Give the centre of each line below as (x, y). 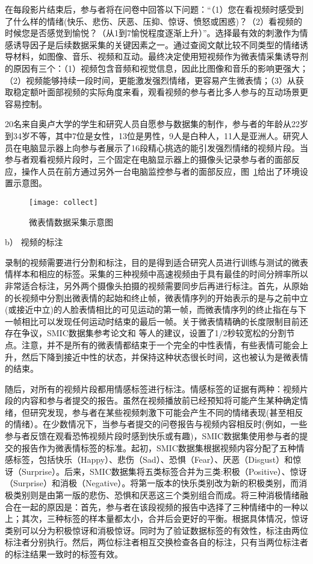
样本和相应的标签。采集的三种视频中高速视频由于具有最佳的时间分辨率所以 (160, 274)
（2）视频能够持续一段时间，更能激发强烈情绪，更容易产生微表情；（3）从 (150, 80)
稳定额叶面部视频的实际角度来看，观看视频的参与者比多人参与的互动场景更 (160, 92)
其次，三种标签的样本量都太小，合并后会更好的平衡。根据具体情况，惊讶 (165, 519)
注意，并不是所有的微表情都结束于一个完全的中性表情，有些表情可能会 (160, 344)
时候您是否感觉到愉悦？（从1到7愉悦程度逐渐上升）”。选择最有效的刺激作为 (152, 33)
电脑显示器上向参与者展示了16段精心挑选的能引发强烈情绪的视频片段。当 (165, 147)
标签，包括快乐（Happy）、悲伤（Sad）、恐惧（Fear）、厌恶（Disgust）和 (153, 459)
